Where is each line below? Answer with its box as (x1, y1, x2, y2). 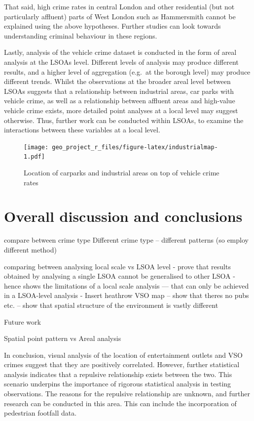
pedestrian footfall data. (4, 408, 77, 418)
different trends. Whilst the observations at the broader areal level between (4, 76, 231, 86)
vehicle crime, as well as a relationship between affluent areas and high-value (4, 95, 235, 106)
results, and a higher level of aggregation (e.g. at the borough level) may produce (4, 66, 251, 77)
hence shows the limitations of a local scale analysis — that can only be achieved (4, 280, 249, 291)
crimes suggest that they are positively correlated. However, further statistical (4, 359, 240, 370)
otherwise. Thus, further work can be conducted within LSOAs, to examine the (4, 115, 244, 125)
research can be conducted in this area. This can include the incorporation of (4, 398, 237, 408)
